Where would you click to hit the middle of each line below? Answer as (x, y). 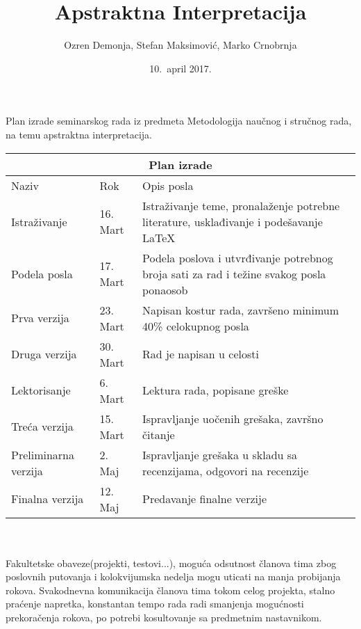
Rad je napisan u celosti (201, 354)
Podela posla (42, 273)
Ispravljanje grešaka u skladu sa (220, 454)
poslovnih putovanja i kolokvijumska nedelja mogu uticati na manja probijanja (173, 576)
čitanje (159, 434)
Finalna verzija (48, 499)
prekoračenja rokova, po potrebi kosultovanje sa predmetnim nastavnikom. (164, 618)
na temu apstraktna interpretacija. (79, 134)
